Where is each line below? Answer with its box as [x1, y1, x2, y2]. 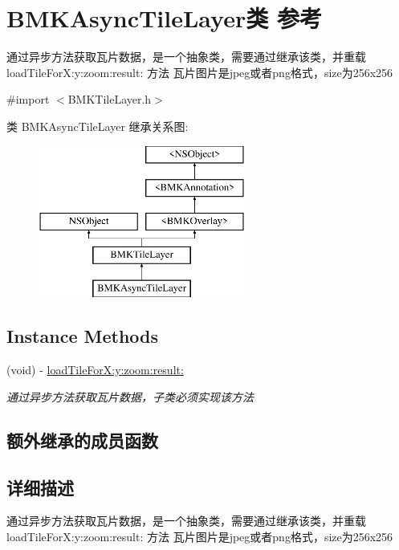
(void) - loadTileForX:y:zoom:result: [6, 361, 184, 378]
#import [6, 91, 50, 108]
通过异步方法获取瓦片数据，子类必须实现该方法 [6, 388, 254, 405]
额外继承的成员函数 [6, 427, 158, 452]
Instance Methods [6, 324, 158, 348]
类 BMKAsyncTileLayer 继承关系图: [6, 117, 189, 134]
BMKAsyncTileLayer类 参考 [6, 2, 322, 35]
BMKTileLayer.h [67, 91, 152, 108]
